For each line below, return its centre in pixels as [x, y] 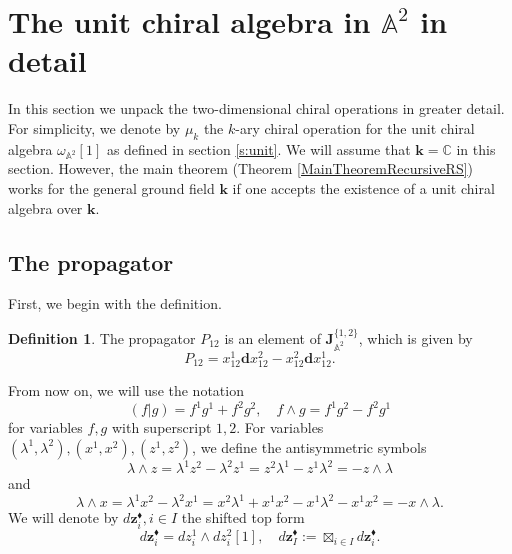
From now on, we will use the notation [126, 390]
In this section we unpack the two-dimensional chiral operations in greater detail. [256, 108]
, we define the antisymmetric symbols [309, 446]
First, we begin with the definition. [115, 303]
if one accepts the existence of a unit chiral [363, 188]
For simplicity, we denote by [94, 127]
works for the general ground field [111, 188]
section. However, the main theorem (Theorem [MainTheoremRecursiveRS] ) [241, 168]
